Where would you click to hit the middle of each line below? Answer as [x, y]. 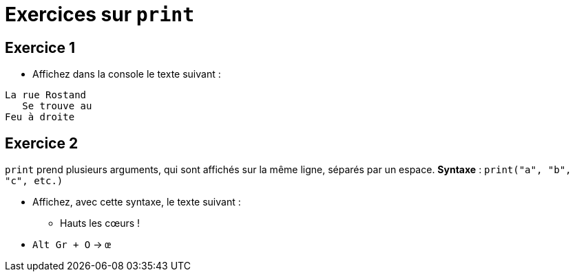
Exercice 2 [42, 143]
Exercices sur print [100, 14]
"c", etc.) [34, 181]
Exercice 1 [40, 47]
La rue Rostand [46, 95]
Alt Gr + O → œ [72, 245]
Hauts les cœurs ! [100, 223]
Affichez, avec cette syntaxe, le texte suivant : [137, 202]
